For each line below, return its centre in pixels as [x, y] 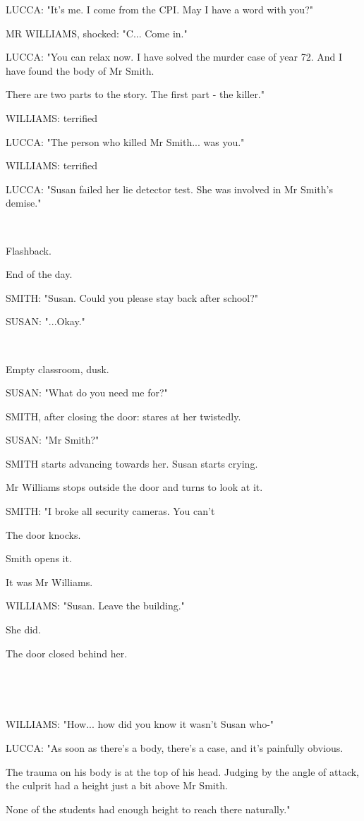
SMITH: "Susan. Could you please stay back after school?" [132, 297]
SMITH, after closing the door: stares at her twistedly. [123, 416]
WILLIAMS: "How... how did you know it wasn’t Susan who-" [140, 724]
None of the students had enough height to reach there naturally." [148, 809]
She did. [23, 630]
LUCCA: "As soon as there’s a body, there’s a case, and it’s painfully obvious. [175, 748]
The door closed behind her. [67, 653]
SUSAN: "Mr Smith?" [53, 440]
